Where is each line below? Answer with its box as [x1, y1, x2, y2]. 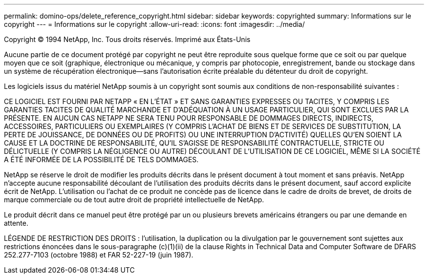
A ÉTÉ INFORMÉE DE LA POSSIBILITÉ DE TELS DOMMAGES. [4, 155, 199, 164]
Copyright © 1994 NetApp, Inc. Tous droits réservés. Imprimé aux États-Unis [4, 35, 251, 43]
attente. [4, 219, 28, 227]
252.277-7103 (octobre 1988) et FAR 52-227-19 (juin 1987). [4, 251, 193, 259]
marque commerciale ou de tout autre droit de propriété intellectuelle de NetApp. [4, 195, 264, 204]
